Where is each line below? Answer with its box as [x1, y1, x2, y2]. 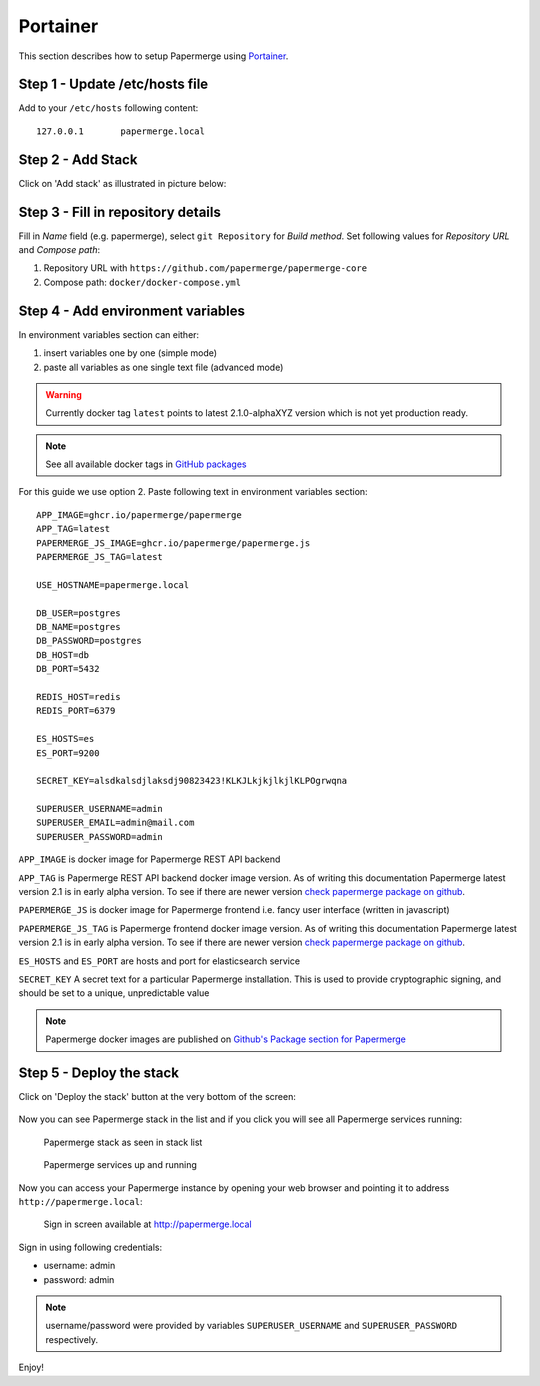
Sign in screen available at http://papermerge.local [43, 1218, 252, 1230]
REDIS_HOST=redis [36, 691, 121, 702]
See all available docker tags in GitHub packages [45, 458, 247, 470]
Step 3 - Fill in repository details [18, 203, 222, 220]
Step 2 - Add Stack [18, 151, 138, 168]
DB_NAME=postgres [36, 621, 121, 632]
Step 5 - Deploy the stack [18, 1064, 180, 1081]
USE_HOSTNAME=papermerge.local [36, 579, 190, 590]
